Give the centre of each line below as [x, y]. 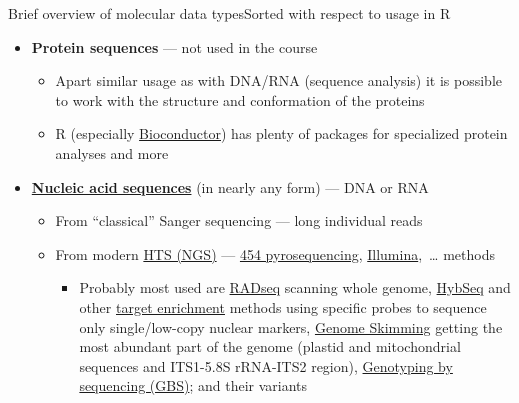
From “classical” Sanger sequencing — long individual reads [239, 220]
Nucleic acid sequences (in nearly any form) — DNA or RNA [230, 186]
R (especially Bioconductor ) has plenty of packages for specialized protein [281, 133]
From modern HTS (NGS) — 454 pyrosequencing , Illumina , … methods [275, 253]
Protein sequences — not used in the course [174, 46]
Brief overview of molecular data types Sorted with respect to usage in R [229, 13]
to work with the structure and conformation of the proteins [240, 99]
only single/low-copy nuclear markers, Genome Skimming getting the [291, 326]
